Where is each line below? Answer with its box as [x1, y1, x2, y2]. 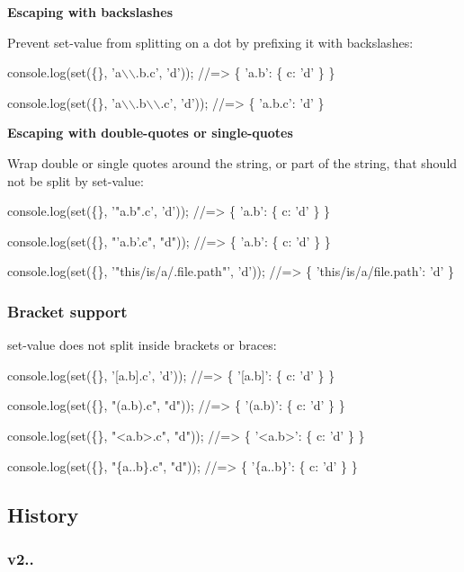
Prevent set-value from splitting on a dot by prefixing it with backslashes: [7, 32, 414, 51]
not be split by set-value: [7, 171, 144, 190]
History [7, 500, 79, 528]
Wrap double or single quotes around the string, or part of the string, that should [7, 153, 458, 172]
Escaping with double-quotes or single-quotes [7, 123, 293, 142]
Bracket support [7, 299, 128, 322]
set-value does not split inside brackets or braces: [7, 335, 277, 354]
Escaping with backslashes [7, 3, 174, 21]
